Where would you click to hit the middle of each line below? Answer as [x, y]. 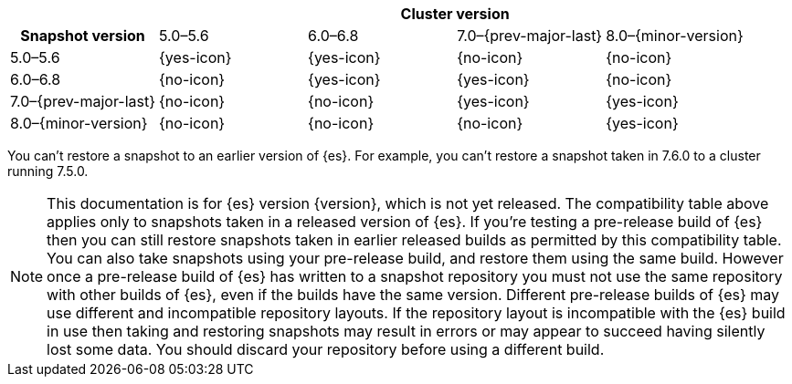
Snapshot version [83, 36]
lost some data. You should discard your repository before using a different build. [326, 349]
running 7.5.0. [48, 171]
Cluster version [455, 14]
